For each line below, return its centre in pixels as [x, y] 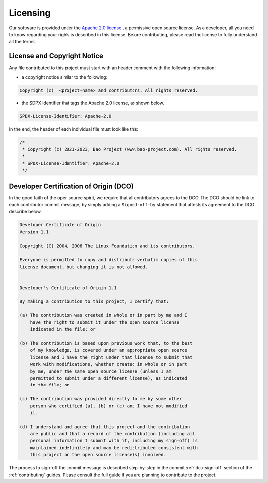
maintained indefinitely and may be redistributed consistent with [114, 447]
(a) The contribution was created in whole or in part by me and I [103, 315]
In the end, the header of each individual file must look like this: [74, 129]
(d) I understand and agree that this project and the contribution [105, 427]
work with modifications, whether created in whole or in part [109, 364]
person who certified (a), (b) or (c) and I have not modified [109, 406]
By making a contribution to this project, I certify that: [94, 301]
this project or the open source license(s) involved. [98, 455]
